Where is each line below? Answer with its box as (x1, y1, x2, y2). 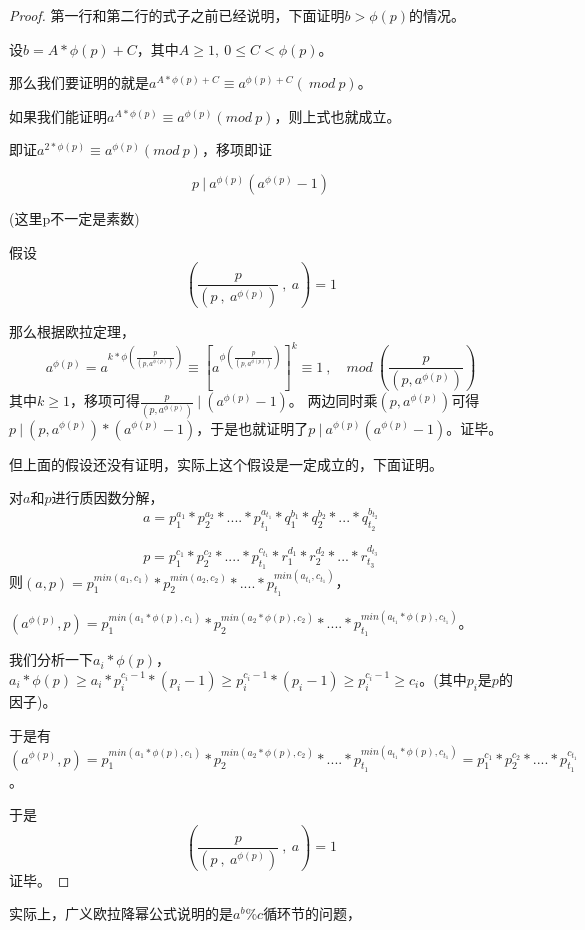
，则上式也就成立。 (274, 105, 401, 126)
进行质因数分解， (51, 487, 164, 508)
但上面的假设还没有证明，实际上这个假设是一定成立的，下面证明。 (9, 453, 443, 474)
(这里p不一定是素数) (9, 207, 140, 228)
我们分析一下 (9, 649, 93, 670)
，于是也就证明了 (196, 417, 309, 438)
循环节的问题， (263, 903, 362, 924)
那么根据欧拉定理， (9, 321, 135, 342)
